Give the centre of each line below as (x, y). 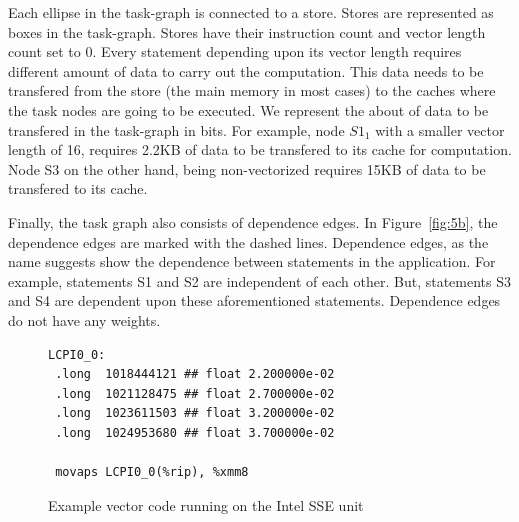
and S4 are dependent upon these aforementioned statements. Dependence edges (254, 300)
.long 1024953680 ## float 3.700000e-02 (195, 432)
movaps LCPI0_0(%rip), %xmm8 (152, 472)
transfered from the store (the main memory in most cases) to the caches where (252, 90)
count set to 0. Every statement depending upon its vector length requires (235, 51)
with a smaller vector (440, 129)
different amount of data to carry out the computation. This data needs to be (246, 70)
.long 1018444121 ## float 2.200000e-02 (195, 374)
